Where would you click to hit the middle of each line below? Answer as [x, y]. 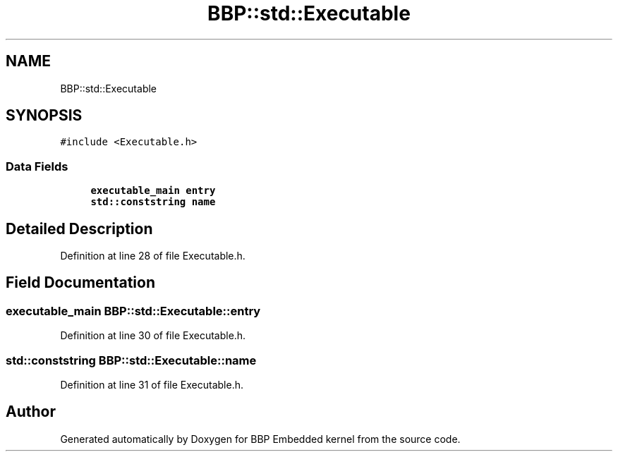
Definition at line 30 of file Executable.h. [153, 336]
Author [31, 412]
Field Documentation [80, 283]
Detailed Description [79, 228]
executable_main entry [153, 191]
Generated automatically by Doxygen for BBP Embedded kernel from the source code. [260, 439]
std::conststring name [153, 202]
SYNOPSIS [44, 116]
